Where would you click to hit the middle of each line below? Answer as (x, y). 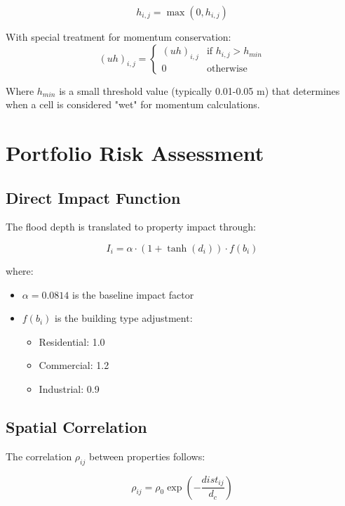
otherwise (227, 69)
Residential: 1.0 (72, 341)
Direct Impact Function (93, 197)
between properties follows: (147, 456)
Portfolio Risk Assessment (135, 152)
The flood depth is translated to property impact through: (131, 227)
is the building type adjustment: (123, 318)
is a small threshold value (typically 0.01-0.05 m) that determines (199, 90)
